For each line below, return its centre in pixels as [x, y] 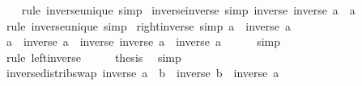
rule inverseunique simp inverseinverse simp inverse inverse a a [188, 10]
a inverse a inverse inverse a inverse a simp [143, 41]
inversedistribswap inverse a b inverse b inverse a [143, 73]
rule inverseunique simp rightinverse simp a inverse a [148, 25]
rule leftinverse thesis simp [94, 57]
